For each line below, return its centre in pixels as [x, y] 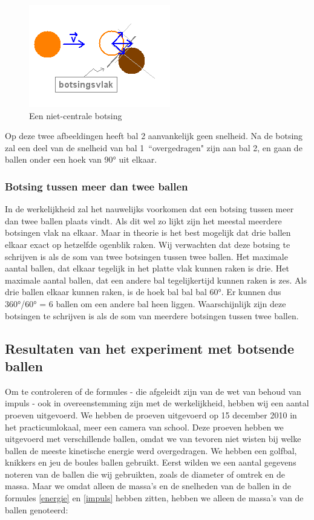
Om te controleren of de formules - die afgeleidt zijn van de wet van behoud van [153, 391]
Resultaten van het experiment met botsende [150, 348]
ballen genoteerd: [37, 509]
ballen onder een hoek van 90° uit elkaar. [81, 159]
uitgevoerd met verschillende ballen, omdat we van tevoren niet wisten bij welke [153, 439]
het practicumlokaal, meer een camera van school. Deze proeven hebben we [144, 427]
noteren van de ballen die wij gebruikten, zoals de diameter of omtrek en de [145, 474]
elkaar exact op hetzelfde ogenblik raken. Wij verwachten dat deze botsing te [148, 244]
